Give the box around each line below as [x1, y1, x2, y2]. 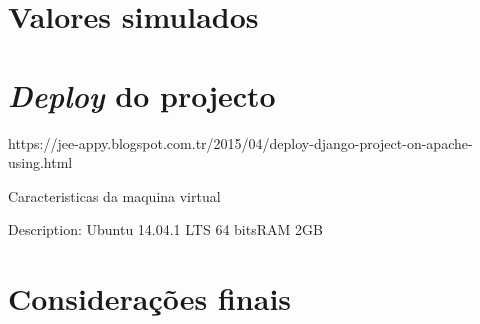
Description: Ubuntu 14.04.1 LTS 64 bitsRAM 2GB [8, 219, 323, 240]
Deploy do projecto [8, 74, 276, 116]
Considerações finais [8, 278, 292, 319]
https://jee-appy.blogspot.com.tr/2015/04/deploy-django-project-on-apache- [8, 132, 473, 153]
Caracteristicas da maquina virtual [8, 185, 221, 206]
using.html [8, 152, 73, 173]
